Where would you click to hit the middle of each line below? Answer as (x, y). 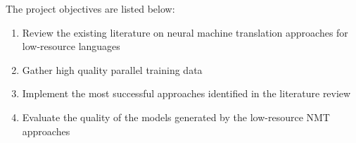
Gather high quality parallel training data (112, 69)
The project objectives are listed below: (90, 8)
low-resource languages (71, 46)
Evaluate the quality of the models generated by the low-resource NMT (176, 117)
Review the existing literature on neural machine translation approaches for (185, 32)
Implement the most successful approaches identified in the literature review (186, 93)
